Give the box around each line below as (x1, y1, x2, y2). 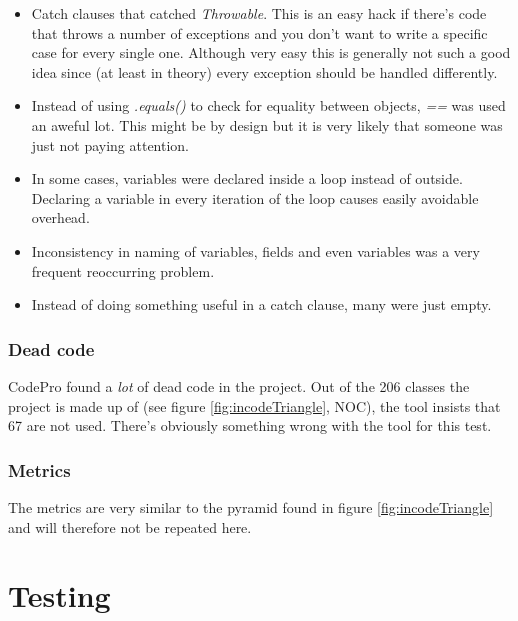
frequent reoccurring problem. (31, 260, 215, 281)
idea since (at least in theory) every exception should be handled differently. (31, 61, 498, 82)
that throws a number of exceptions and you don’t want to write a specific (31, 22, 488, 43)
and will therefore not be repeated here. (8, 516, 252, 537)
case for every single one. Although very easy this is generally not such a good (31, 42, 511, 63)
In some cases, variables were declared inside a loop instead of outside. (31, 168, 463, 189)
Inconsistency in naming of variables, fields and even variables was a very (31, 240, 480, 261)
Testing (8, 575, 111, 616)
